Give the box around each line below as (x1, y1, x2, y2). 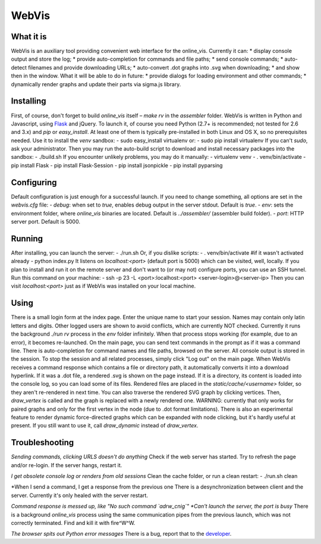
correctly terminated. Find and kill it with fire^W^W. (11, 520, 136, 527)
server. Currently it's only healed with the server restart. (11, 492, 149, 499)
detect (11, 64, 27, 71)
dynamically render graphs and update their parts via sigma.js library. (11, 80, 181, 87)
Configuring (11, 177, 57, 187)
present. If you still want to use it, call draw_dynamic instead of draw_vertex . (11, 422, 199, 429)
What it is (11, 32, 47, 42)
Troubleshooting (11, 437, 74, 448)
